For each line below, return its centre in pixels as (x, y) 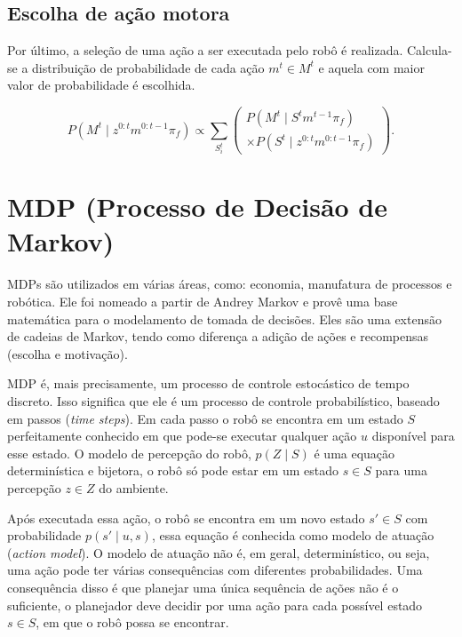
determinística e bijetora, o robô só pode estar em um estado (173, 470)
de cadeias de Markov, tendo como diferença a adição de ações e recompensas (218, 336)
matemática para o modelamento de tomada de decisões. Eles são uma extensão (224, 318)
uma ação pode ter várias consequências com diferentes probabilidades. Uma (215, 570)
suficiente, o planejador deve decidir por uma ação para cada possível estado (215, 605)
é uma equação (354, 453)
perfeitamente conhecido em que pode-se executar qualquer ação (182, 436)
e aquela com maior (371, 67)
